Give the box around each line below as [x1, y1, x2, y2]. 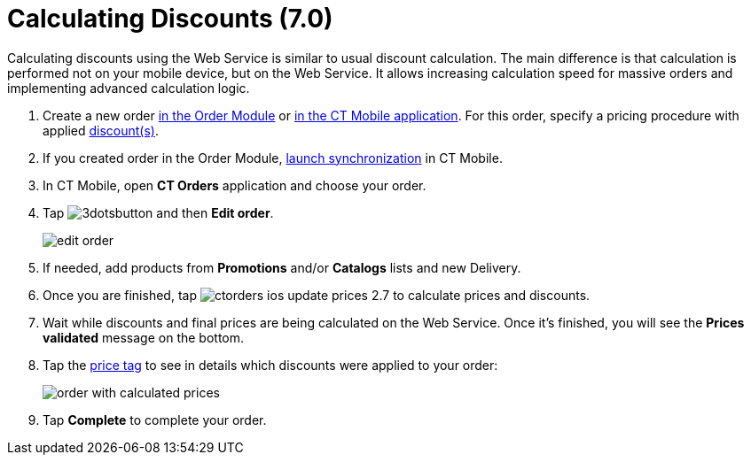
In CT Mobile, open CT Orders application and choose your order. [43, 177, 426, 193]
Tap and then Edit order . [43, 204, 274, 220]
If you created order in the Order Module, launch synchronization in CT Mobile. [43, 150, 503, 166]
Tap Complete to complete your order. [43, 412, 267, 427]
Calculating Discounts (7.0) [7, 4, 333, 34]
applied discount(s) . [43, 122, 159, 138]
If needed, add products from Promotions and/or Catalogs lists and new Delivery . [43, 259, 521, 275]
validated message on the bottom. [43, 329, 245, 345]
